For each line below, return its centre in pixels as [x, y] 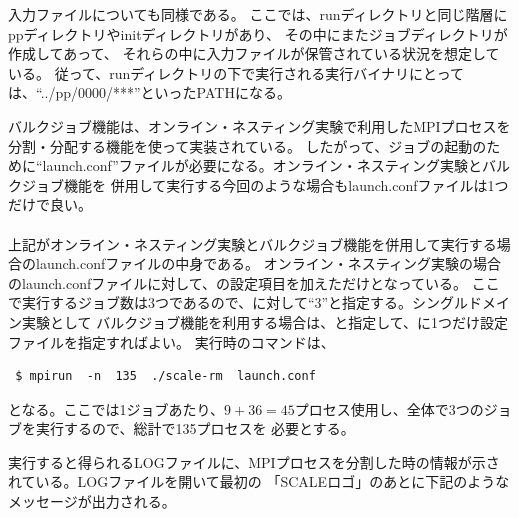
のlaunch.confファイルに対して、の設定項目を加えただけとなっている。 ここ [254, 282]
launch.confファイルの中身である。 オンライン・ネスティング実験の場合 [268, 263]
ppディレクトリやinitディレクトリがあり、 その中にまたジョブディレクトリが [258, 33]
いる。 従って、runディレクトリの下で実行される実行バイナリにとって [236, 72]
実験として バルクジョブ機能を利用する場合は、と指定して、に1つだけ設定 [265, 321]
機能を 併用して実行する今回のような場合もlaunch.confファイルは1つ [286, 184]
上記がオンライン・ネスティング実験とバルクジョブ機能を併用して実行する [252, 243]
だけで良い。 [50, 204]
